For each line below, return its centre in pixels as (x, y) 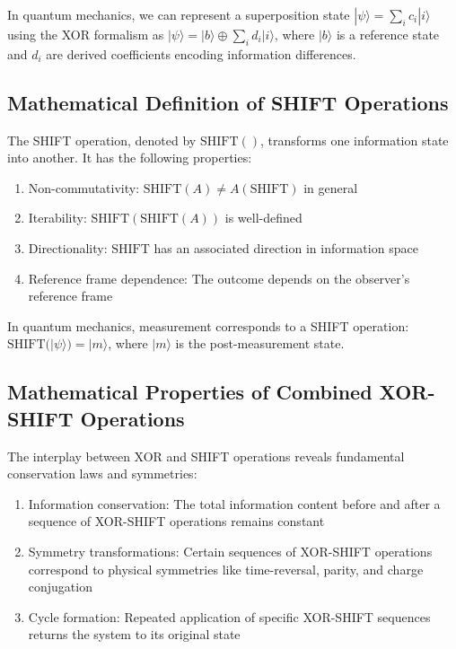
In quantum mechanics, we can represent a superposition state (179, 14)
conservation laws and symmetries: (102, 474)
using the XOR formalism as (86, 34)
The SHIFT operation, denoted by (102, 140)
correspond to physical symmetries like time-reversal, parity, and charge (226, 569)
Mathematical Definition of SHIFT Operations (228, 102)
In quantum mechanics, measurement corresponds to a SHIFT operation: (208, 325)
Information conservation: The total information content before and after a (234, 503)
